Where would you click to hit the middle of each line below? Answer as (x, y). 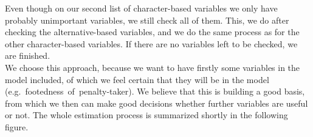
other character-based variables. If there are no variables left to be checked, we (151, 43)
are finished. (28, 55)
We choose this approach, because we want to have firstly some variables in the (153, 67)
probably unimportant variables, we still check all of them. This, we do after (147, 20)
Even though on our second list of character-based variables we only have (141, 8)
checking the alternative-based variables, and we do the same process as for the (152, 32)
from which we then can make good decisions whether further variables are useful (156, 103)
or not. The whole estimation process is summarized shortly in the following (146, 115)
